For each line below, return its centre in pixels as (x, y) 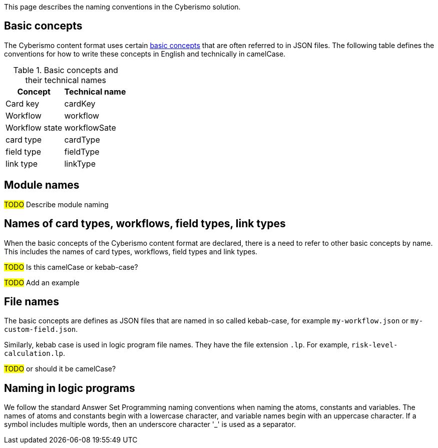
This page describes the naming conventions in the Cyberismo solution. (122, 7)
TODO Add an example (42, 282)
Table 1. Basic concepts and (66, 70)
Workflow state (34, 127)
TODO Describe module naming (56, 204)
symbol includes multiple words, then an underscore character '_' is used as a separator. (150, 424)
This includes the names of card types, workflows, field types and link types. (131, 251)
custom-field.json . (41, 329)
